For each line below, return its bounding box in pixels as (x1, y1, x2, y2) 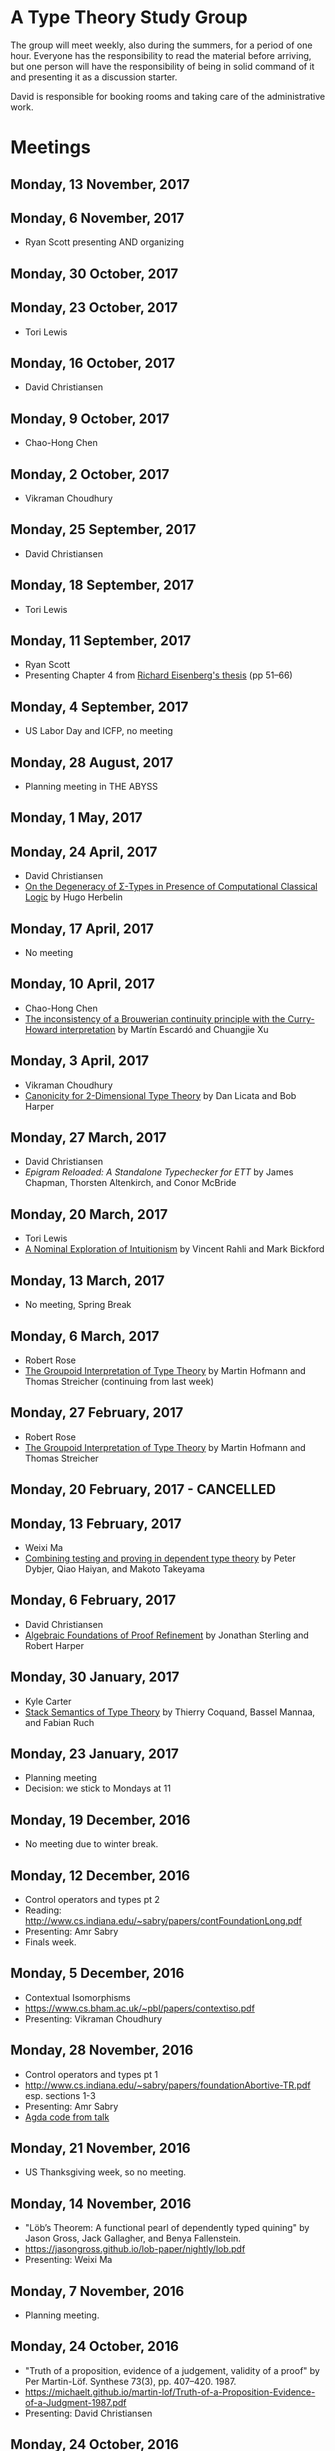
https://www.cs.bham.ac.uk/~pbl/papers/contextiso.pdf (24, 2002, 255, 2014)
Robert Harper (24, 1639, 85, 1651)
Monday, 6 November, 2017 (10, 209, 185, 226)
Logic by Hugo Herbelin (24, 891, 123, 903)
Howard (24, 1023, 58, 1035)
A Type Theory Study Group (10, 6, 248, 29)
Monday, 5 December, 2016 (10, 1965, 185, 1982)
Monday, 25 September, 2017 (10, 521, 197, 538)
